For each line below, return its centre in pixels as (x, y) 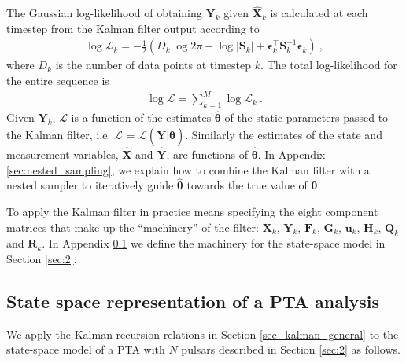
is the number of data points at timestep (153, 65)
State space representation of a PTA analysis (193, 301)
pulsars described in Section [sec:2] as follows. (291, 349)
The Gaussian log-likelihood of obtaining (104, 13)
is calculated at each (319, 13)
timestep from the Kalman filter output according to (133, 28)
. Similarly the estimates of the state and (284, 134)
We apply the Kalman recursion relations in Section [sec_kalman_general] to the (203, 334)
